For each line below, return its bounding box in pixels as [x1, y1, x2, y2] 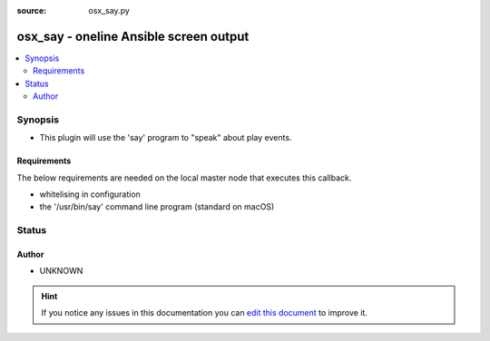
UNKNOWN [39, 266, 83, 277]
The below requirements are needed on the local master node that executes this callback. [16, 172, 352, 183]
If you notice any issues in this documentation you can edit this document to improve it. [41, 307, 367, 318]
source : [16, 5, 47, 15]
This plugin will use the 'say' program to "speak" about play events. [39, 132, 292, 143]
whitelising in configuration [39, 189, 141, 200]
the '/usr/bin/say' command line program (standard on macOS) [39, 201, 275, 212]
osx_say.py [88, 5, 131, 15]
